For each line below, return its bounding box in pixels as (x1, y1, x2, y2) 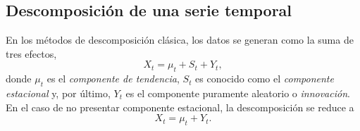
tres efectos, (6, 46, 57, 61)
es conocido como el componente (195, 71, 334, 86)
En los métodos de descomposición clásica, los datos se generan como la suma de (6, 32, 354, 47)
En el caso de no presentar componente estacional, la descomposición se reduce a (6, 99, 354, 114)
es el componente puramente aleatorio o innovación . (125, 85, 350, 100)
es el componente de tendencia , (46, 71, 180, 86)
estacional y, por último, (6, 85, 111, 100)
